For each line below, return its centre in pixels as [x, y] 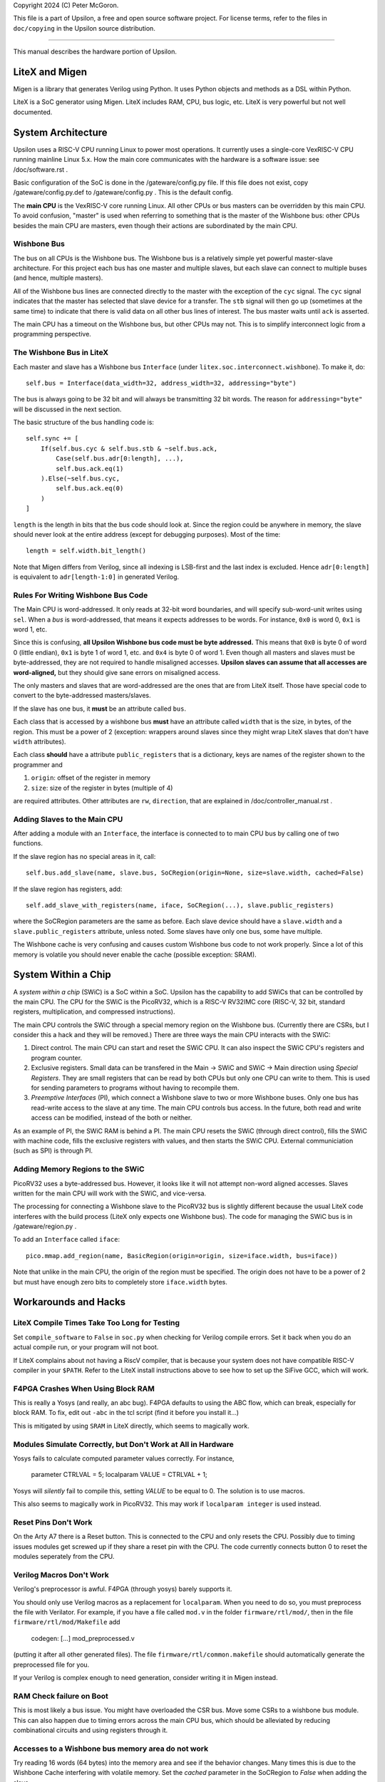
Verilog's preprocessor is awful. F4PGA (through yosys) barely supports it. [123, 1589]
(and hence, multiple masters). [58, 278]
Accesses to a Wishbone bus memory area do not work [111, 1748]
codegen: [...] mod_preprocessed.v [83, 1638]
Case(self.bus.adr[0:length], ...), [120, 459]
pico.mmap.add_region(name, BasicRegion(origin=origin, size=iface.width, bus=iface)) [182, 1256]
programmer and [38, 764]
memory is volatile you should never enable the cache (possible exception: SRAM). [135, 954]
